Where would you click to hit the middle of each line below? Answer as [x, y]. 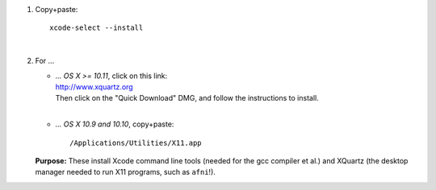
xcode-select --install [96, 28]
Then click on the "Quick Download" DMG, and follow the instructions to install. [187, 98]
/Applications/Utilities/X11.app [136, 142]
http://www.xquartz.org [94, 87]
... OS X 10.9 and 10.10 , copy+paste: [115, 124]
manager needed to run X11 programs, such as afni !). [125, 172]
